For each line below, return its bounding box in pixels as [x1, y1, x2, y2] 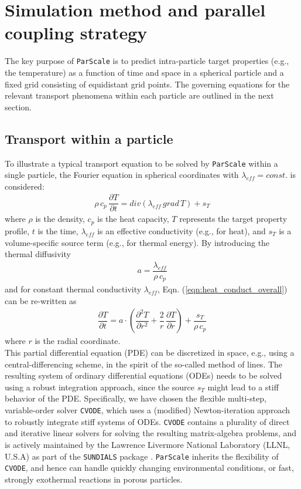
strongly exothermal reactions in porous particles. [5, 473, 183, 485]
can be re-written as [5, 294, 77, 306]
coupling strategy [5, 21, 148, 45]
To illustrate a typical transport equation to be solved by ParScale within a [5, 157, 278, 169]
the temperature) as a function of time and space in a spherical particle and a [5, 66, 284, 78]
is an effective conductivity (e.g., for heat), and [97, 224, 266, 237]
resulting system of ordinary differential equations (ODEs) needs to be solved [5, 369, 282, 382]
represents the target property [179, 213, 288, 225]
